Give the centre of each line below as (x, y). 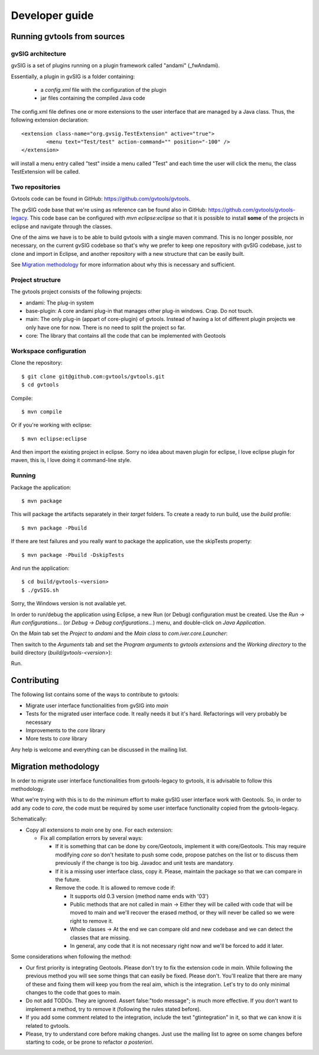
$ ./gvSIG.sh (40, 590)
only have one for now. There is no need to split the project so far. (106, 327)
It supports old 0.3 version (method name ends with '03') (139, 896)
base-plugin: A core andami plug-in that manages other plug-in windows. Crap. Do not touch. (139, 311)
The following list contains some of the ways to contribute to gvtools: (95, 695)
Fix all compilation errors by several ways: (92, 838)
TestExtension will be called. (45, 172)
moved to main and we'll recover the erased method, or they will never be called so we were (182, 913)
